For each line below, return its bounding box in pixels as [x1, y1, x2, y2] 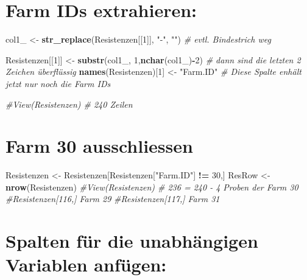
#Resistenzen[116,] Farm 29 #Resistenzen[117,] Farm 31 [5, 192, 220, 205]
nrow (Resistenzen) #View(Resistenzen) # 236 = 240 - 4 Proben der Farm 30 [5, 180, 298, 193]
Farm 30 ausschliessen [5, 133, 193, 158]
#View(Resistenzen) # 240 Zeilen [5, 97, 133, 110]
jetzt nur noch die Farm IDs [5, 77, 111, 89]
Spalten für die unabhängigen [5, 228, 258, 253]
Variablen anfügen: [5, 252, 167, 277]
